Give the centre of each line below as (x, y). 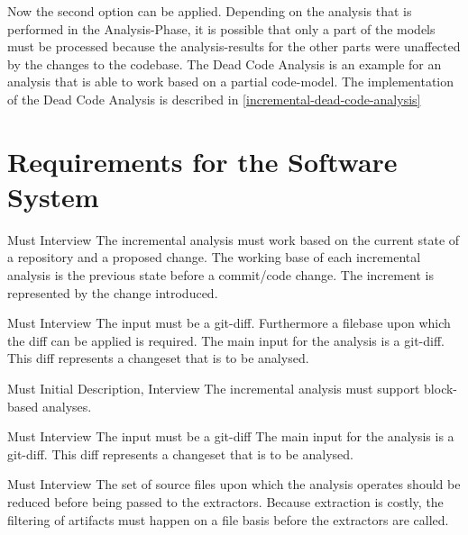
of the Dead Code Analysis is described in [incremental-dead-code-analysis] (214, 99)
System (53, 196)
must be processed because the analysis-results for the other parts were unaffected (234, 46)
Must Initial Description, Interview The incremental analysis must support (214, 389)
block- (441, 389)
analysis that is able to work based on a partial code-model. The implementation (231, 82)
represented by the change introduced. (113, 292)
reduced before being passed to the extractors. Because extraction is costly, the (225, 502)
